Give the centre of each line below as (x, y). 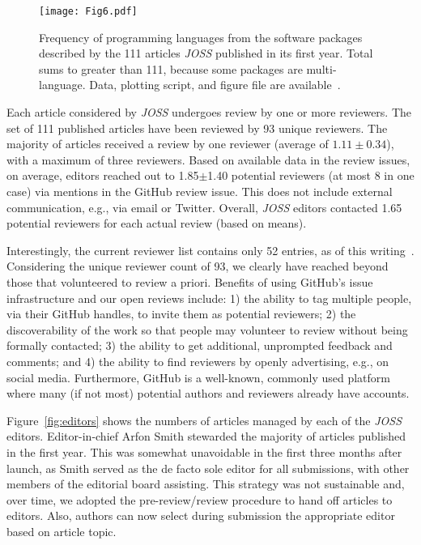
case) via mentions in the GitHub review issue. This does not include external (200, 191)
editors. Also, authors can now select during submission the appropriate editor (201, 515)
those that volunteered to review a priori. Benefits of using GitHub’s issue (190, 281)
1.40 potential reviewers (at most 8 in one (311, 175)
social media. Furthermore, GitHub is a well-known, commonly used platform (198, 377)
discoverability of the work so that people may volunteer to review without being (207, 329)
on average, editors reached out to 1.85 (103, 175)
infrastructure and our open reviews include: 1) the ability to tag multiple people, (209, 298)
